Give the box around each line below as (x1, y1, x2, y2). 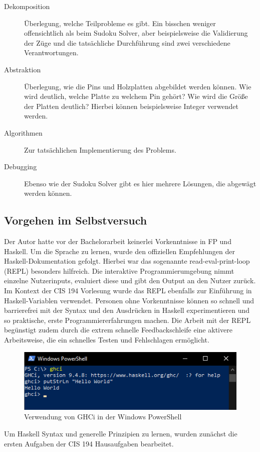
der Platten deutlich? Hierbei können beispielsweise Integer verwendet (24, 100, 238, 111)
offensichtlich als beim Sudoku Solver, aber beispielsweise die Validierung (24, 28, 248, 38)
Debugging (4, 161, 37, 172)
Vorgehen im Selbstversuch (4, 212, 147, 228)
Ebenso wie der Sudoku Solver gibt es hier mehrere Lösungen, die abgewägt (24, 178, 256, 188)
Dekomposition (4, 1, 50, 11)
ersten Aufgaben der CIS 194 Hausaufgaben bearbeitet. (4, 438, 174, 448)
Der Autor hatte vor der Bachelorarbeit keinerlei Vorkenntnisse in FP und (4, 236, 231, 247)
